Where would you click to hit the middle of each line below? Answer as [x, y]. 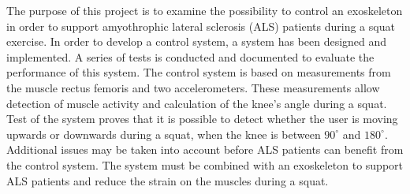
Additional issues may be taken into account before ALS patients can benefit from [205, 149]
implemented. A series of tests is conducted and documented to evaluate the [190, 56]
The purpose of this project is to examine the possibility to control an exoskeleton [205, 10]
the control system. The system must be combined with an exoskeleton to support [205, 164]
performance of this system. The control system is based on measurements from [199, 72]
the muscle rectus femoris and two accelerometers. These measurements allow [193, 87]
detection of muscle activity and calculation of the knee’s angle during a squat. [197, 103]
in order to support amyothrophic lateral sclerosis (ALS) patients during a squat [201, 26]
